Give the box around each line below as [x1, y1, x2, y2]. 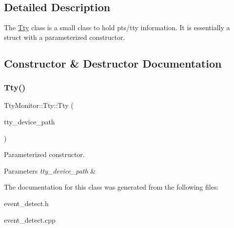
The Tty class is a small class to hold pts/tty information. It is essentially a [4, 22, 230, 33]
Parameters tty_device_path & [4, 165, 96, 175]
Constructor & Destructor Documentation [4, 55, 222, 70]
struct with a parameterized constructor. [4, 32, 125, 42]
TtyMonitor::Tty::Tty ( [4, 100, 74, 110]
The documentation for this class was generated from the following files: [4, 182, 219, 192]
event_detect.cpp [4, 214, 56, 225]
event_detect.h [4, 198, 49, 208]
